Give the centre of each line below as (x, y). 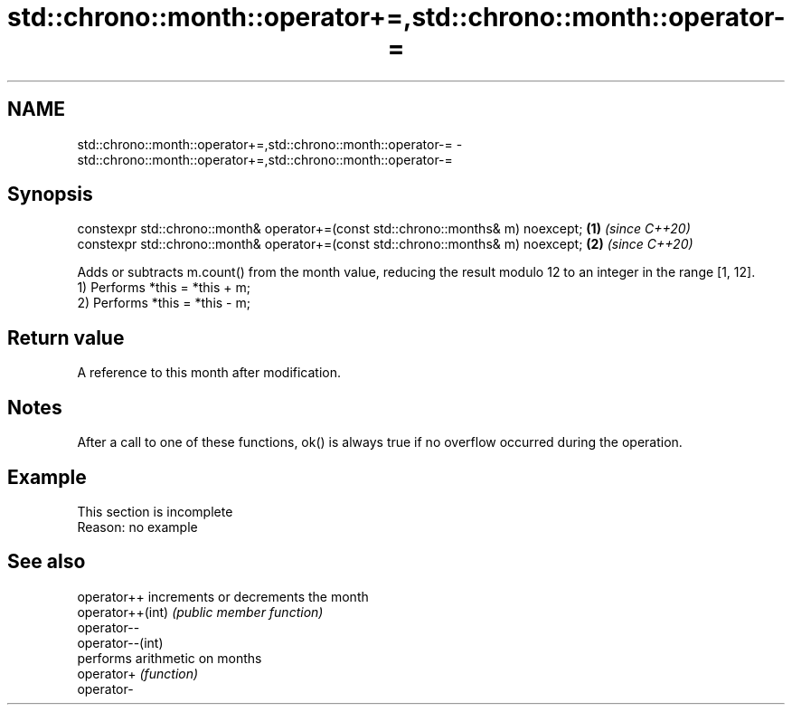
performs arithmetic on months (170, 658)
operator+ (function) (138, 673)
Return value (66, 337)
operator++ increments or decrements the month (223, 596)
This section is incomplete (155, 511)
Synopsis (50, 195)
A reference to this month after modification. (209, 373)
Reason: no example (137, 527)
